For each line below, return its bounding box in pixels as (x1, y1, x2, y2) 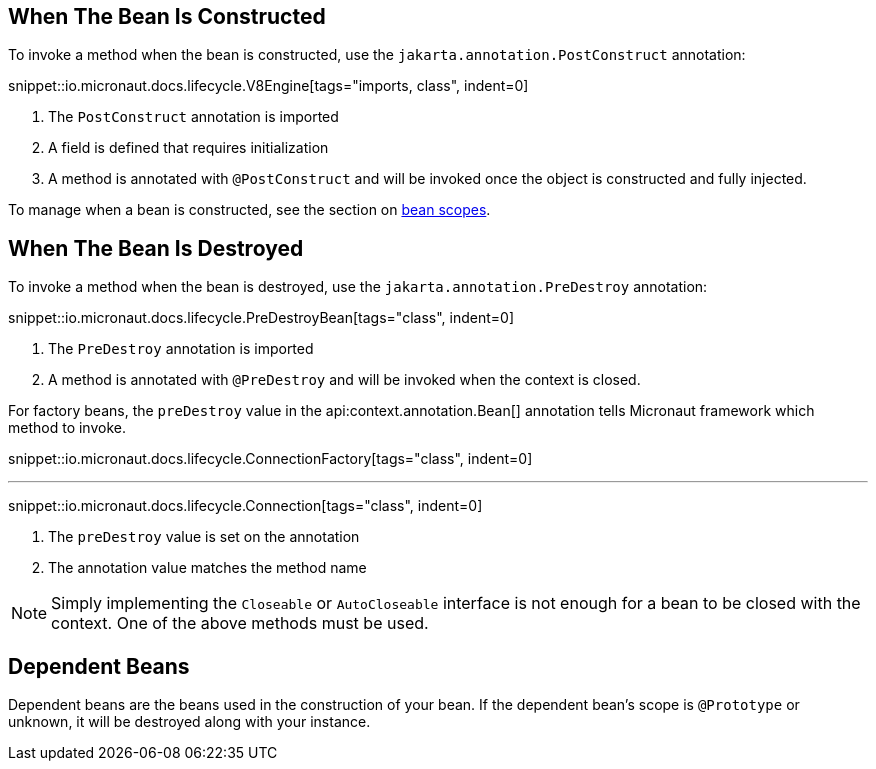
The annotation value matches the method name (48, 559, 367, 577)
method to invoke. (8, 419, 126, 437)
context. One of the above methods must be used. (51, 613, 429, 634)
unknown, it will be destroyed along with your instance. (8, 713, 371, 731)
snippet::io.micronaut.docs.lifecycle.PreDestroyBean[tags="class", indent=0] (8, 309, 514, 327)
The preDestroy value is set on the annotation (48, 528, 360, 546)
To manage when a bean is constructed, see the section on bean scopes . (8, 201, 491, 219)
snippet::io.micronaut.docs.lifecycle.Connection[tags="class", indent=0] (8, 497, 483, 515)
